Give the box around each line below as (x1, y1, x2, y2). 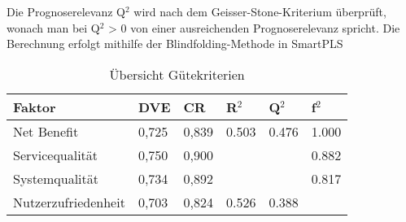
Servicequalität (13, 145, 98, 164)
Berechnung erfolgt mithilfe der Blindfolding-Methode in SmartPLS (7, 35, 343, 52)
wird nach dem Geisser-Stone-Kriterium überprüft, (133, 3, 386, 20)
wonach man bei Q (7, 19, 100, 36)
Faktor (13, 97, 56, 116)
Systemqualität (13, 168, 98, 188)
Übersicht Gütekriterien (109, 64, 245, 84)
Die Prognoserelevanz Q (7, 3, 125, 20)
